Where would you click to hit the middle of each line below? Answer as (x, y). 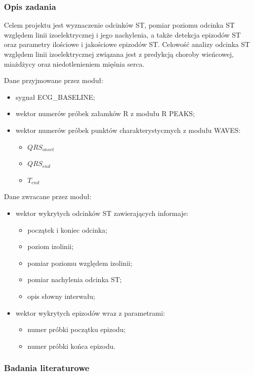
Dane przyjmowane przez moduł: (54, 80)
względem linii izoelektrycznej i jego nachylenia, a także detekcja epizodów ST (123, 34)
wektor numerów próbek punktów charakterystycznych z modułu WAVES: (128, 130)
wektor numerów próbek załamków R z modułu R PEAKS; (105, 113)
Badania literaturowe (47, 368)
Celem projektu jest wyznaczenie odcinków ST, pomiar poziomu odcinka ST (119, 25)
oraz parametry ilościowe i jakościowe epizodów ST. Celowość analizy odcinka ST (127, 44)
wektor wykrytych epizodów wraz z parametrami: (90, 312)
